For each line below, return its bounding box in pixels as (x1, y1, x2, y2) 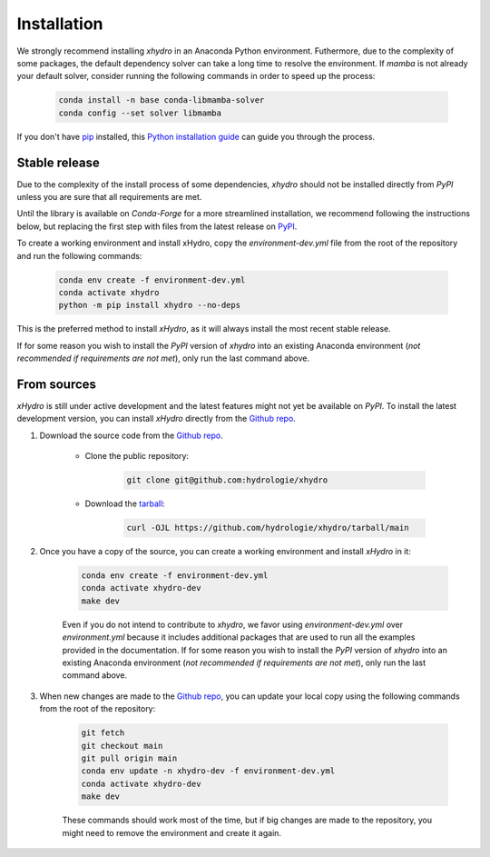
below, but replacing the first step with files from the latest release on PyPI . (16, 221, 298, 232)
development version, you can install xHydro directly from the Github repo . (16, 414, 297, 424)
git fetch (81, 728, 125, 738)
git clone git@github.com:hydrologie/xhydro (126, 475, 328, 485)
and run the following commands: (16, 250, 142, 261)
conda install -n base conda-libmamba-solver (58, 95, 265, 105)
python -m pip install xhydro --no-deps (58, 300, 240, 311)
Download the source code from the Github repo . (39, 430, 223, 441)
